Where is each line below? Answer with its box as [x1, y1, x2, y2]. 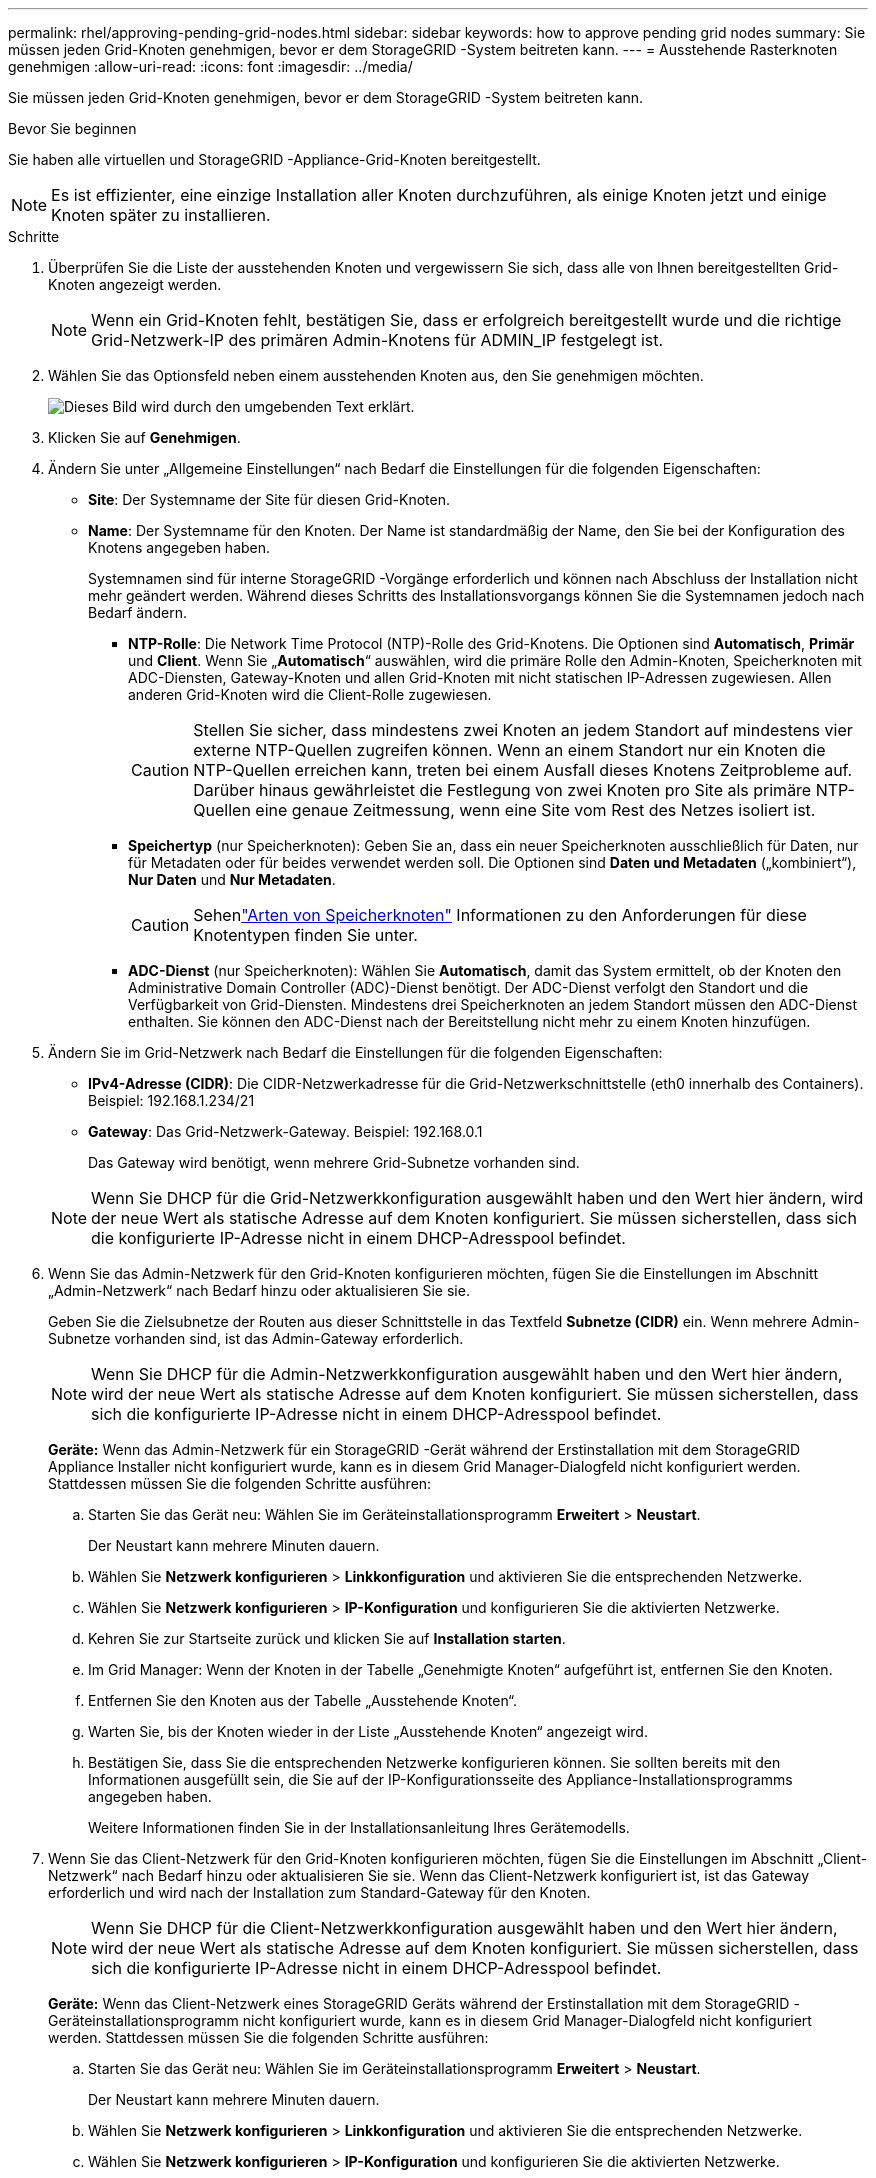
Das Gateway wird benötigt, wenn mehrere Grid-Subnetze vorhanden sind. [88, 1154, 580, 1171]
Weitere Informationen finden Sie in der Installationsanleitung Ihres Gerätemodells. [88, 1819, 630, 1836]
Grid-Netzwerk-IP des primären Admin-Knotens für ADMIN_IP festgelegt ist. [91, 330, 664, 350]
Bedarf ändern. [88, 604, 188, 621]
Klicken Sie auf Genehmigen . [48, 429, 241, 446]
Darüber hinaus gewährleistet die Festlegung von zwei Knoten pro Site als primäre [193, 780, 812, 800]
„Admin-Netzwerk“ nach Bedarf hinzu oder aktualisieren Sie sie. [48, 1282, 470, 1299]
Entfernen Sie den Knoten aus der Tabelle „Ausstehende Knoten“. [88, 1692, 518, 1709]
